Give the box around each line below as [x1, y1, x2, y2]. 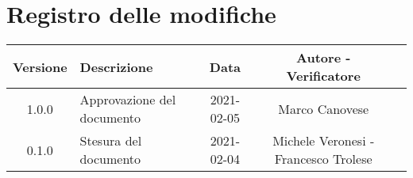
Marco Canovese [278, 99, 369, 118]
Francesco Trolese [274, 150, 372, 169]
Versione [13, 57, 68, 76]
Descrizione [79, 57, 153, 76]
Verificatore [286, 66, 361, 85]
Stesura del [79, 131, 142, 150]
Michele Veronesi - [272, 131, 375, 150]
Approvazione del [79, 90, 176, 109]
